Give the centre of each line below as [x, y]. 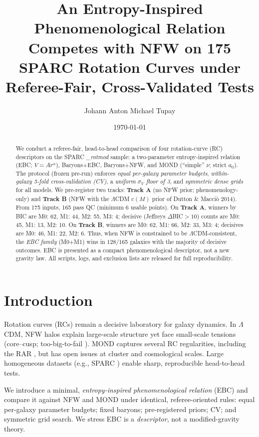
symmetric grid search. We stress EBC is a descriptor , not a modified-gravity [122, 419]
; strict [218, 165]
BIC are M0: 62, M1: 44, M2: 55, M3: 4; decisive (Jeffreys [91, 216]
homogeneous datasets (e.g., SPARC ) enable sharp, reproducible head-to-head [125, 363]
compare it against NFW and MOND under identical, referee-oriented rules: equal [129, 399]
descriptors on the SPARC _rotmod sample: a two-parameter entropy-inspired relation [128, 156]
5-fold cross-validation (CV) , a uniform [85, 181]
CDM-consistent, [215, 233]
